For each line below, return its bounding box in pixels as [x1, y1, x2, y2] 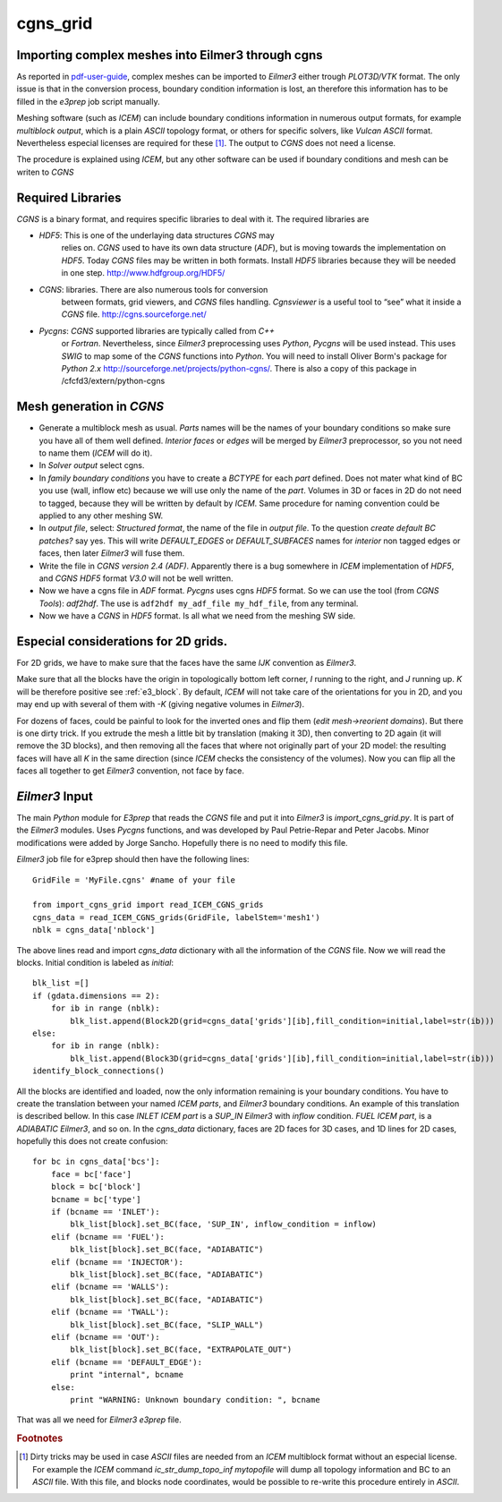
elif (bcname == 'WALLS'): [50, 1282, 170, 1293]
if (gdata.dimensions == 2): [32, 990, 160, 1001]
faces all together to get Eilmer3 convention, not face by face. [16, 765, 245, 776]
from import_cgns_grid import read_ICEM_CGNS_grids [32, 900, 264, 910]
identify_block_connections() [32, 1066, 166, 1076]
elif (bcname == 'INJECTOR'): [50, 1257, 183, 1267]
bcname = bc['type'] [50, 1194, 141, 1204]
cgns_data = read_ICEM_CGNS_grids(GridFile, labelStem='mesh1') [32, 912, 321, 922]
